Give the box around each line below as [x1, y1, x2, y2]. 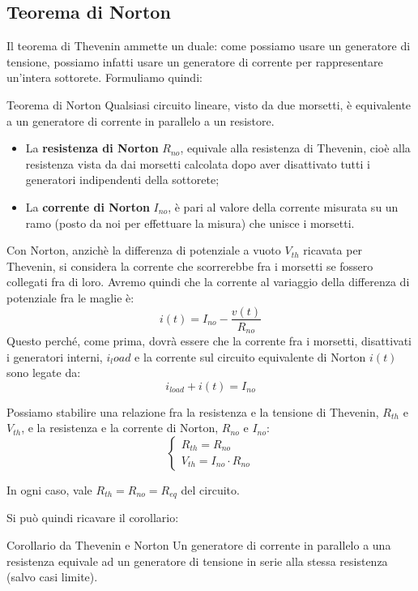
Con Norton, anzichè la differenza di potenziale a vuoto [6, 242, 281, 259]
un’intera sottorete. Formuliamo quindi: [6, 69, 203, 86]
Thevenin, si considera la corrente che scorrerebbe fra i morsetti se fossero [6, 257, 373, 274]
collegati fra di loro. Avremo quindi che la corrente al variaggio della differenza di [6, 273, 410, 290]
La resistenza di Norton [25, 139, 159, 156]
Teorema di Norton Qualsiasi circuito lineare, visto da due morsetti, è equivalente [6, 96, 412, 113]
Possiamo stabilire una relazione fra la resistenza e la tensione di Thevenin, [6, 403, 379, 420]
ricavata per [303, 242, 363, 259]
